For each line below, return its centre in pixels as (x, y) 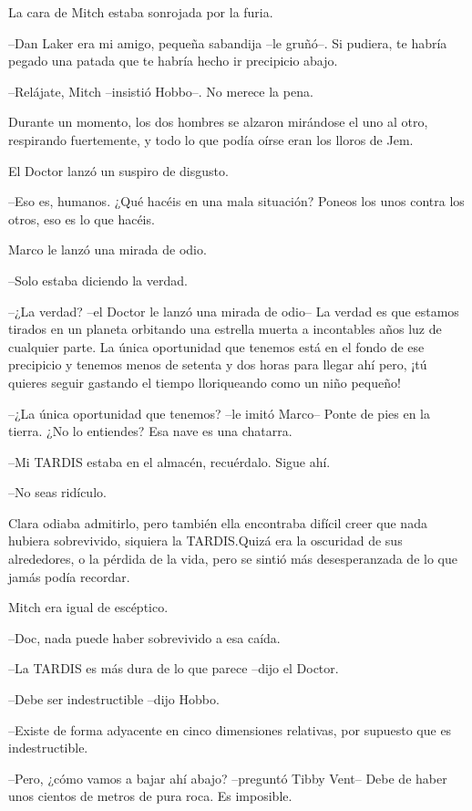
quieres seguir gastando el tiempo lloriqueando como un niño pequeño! (205, 382)
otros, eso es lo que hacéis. (82, 218)
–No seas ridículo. (57, 492)
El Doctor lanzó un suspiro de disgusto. (118, 170)
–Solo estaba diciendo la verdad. (98, 280)
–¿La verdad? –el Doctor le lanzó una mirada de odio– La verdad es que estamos (234, 311)
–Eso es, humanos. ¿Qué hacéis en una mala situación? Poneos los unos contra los (236, 201)
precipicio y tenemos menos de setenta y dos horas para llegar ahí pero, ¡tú (218, 364)
